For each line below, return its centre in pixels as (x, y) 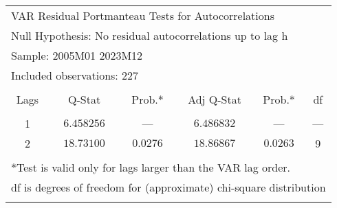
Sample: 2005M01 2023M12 (77, 55)
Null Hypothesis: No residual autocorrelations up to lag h (150, 35)
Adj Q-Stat (215, 99)
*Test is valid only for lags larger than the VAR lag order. (151, 167)
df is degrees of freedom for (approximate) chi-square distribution (168, 187)
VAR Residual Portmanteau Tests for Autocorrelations (143, 15)
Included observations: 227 (75, 75)
